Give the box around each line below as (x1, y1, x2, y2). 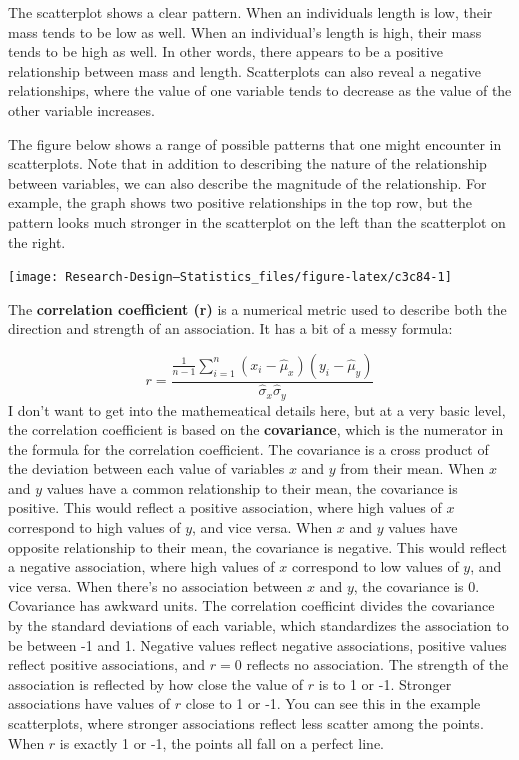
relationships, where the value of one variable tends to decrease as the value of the (8, 80, 512, 101)
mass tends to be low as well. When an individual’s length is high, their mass (8, 21, 482, 42)
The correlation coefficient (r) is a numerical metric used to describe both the (8, 298, 507, 319)
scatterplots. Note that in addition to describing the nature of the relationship (8, 153, 487, 174)
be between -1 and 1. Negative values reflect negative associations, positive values (8, 634, 507, 655)
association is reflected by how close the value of (8, 673, 304, 694)
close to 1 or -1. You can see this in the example (185, 693, 481, 714)
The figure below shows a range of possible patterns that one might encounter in (8, 133, 502, 154)
